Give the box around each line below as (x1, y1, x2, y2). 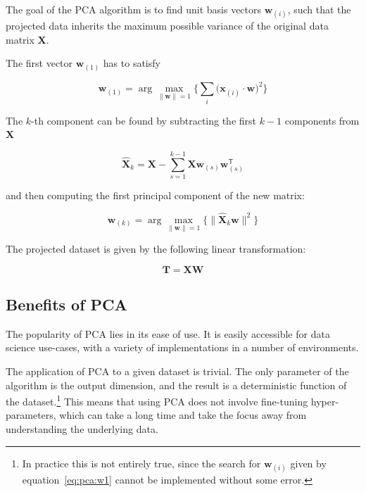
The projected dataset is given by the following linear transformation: (6, 241, 306, 256)
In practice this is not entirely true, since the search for (22, 455, 261, 470)
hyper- (310, 393, 339, 408)
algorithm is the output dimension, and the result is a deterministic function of (6, 377, 347, 392)
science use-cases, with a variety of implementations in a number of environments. (6, 340, 359, 355)
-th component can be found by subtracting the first (31, 113, 257, 127)
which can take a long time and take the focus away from (59, 408, 307, 422)
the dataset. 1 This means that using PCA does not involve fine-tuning (6, 392, 308, 408)
